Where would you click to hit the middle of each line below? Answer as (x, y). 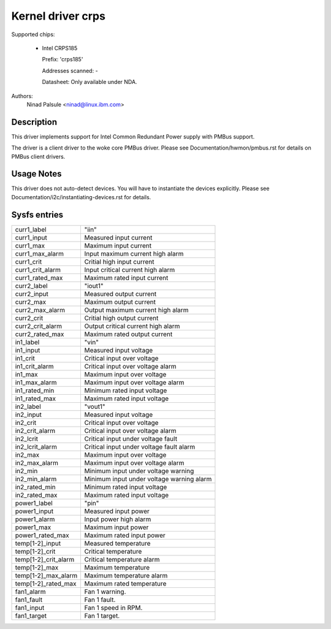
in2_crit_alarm (35, 430)
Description (34, 122)
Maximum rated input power (125, 535)
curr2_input (32, 294)
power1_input (34, 511)
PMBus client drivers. (38, 156)
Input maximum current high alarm (134, 253)
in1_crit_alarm (35, 366)
